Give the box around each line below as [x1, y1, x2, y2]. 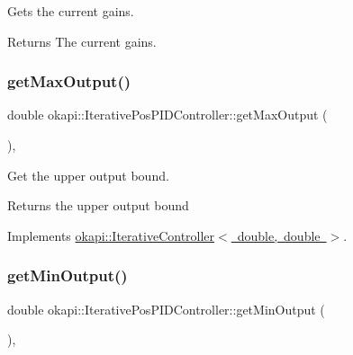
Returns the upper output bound [7, 196, 189, 215]
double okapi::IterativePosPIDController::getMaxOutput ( [7, 105, 328, 124]
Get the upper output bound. [7, 165, 169, 184]
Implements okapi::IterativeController [7, 226, 215, 244]
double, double [237, 226, 321, 244]
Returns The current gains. [7, 31, 157, 50]
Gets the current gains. [7, 2, 134, 20]
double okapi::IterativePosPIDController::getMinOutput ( [7, 299, 325, 318]
